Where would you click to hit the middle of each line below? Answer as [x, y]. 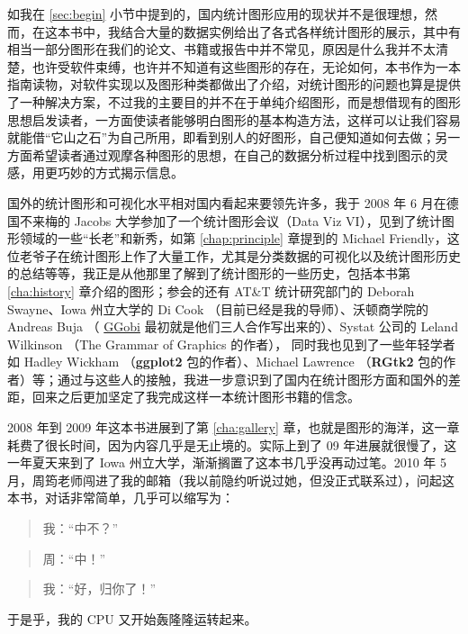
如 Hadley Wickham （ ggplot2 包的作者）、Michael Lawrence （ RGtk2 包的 [225, 362]
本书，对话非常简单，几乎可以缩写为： [121, 498]
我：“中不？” [81, 528]
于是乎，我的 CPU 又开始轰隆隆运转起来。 [132, 618]
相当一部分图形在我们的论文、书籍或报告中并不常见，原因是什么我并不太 [221, 49]
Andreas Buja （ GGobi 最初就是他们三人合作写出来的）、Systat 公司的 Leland [233, 326]
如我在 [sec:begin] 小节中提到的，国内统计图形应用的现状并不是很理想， [216, 14]
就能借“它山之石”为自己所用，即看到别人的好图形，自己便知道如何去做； [221, 137]
